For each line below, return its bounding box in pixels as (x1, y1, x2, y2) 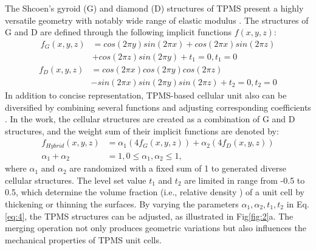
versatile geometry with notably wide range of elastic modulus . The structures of (5, 13, 309, 26)
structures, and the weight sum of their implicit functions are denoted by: (5, 124, 279, 137)
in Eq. (286, 198, 309, 210)
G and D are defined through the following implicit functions (5, 26, 232, 38)
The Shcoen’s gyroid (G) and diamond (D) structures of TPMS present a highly (5, 2, 304, 14)
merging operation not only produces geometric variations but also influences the (5, 221, 306, 234)
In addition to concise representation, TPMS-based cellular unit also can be (5, 88, 287, 101)
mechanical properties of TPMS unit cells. (5, 233, 162, 246)
